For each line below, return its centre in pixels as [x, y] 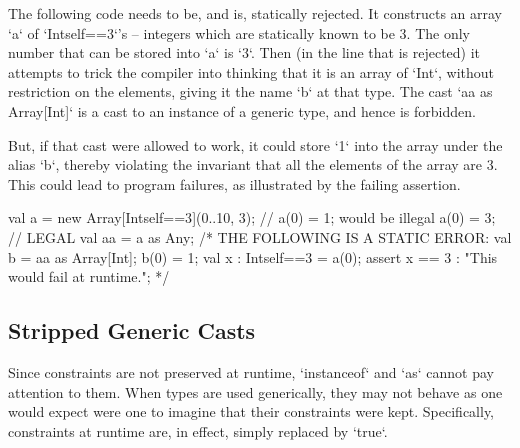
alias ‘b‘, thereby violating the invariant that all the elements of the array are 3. [253, 164]
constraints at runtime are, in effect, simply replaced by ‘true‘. [198, 430]
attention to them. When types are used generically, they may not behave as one [255, 391]
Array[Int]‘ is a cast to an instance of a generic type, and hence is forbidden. [242, 110]
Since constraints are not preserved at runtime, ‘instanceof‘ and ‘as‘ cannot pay [251, 371]
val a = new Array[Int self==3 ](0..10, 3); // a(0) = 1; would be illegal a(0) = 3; [252, 217]
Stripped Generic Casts [132, 330]
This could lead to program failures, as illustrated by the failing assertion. [234, 183]
